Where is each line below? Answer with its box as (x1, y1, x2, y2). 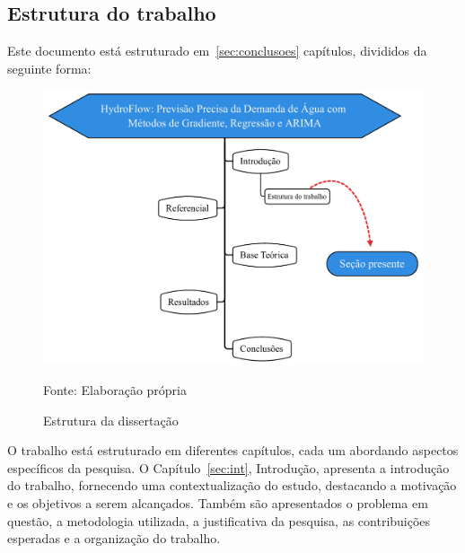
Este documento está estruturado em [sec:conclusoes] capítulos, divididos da (7, 41, 427, 60)
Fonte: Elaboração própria (43, 380, 187, 399)
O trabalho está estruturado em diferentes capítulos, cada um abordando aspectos (7, 441, 459, 460)
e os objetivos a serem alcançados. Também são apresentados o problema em (7, 493, 428, 512)
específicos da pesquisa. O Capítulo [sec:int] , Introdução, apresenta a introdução (7, 458, 450, 477)
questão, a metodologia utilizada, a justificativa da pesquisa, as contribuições (7, 511, 431, 530)
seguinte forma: (7, 58, 92, 77)
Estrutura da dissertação (43, 410, 179, 429)
